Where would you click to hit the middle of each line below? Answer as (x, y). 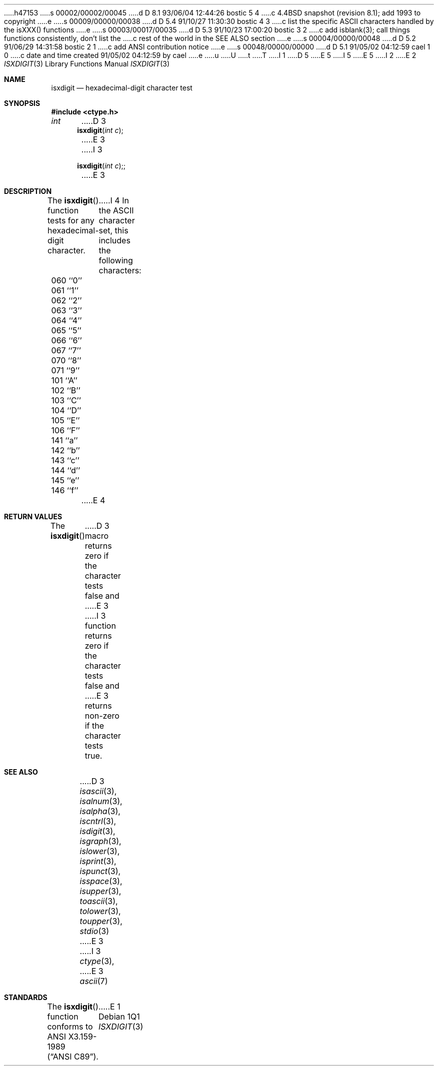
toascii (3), (99, 901)
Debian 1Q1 (119, 1017)
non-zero (102, 716)
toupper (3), (101, 921)
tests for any (71, 220)
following (116, 260)
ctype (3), (97, 961)
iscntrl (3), (98, 821)
